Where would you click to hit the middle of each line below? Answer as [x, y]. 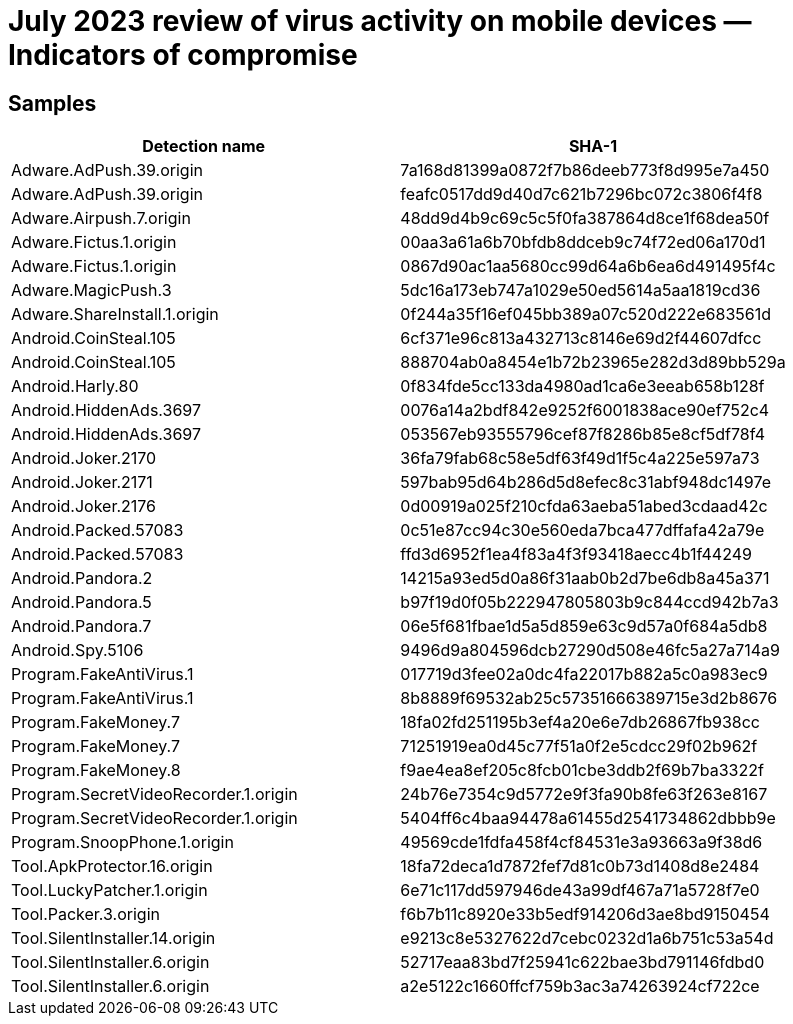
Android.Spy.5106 [77, 650]
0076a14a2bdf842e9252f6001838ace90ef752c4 [585, 410]
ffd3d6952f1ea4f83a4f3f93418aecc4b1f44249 [576, 554]
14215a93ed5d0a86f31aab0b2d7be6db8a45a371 [585, 578]
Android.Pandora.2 [82, 578]
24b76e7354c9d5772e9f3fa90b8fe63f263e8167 [584, 794]
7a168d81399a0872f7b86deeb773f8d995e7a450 [585, 170]
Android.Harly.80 [75, 386]
